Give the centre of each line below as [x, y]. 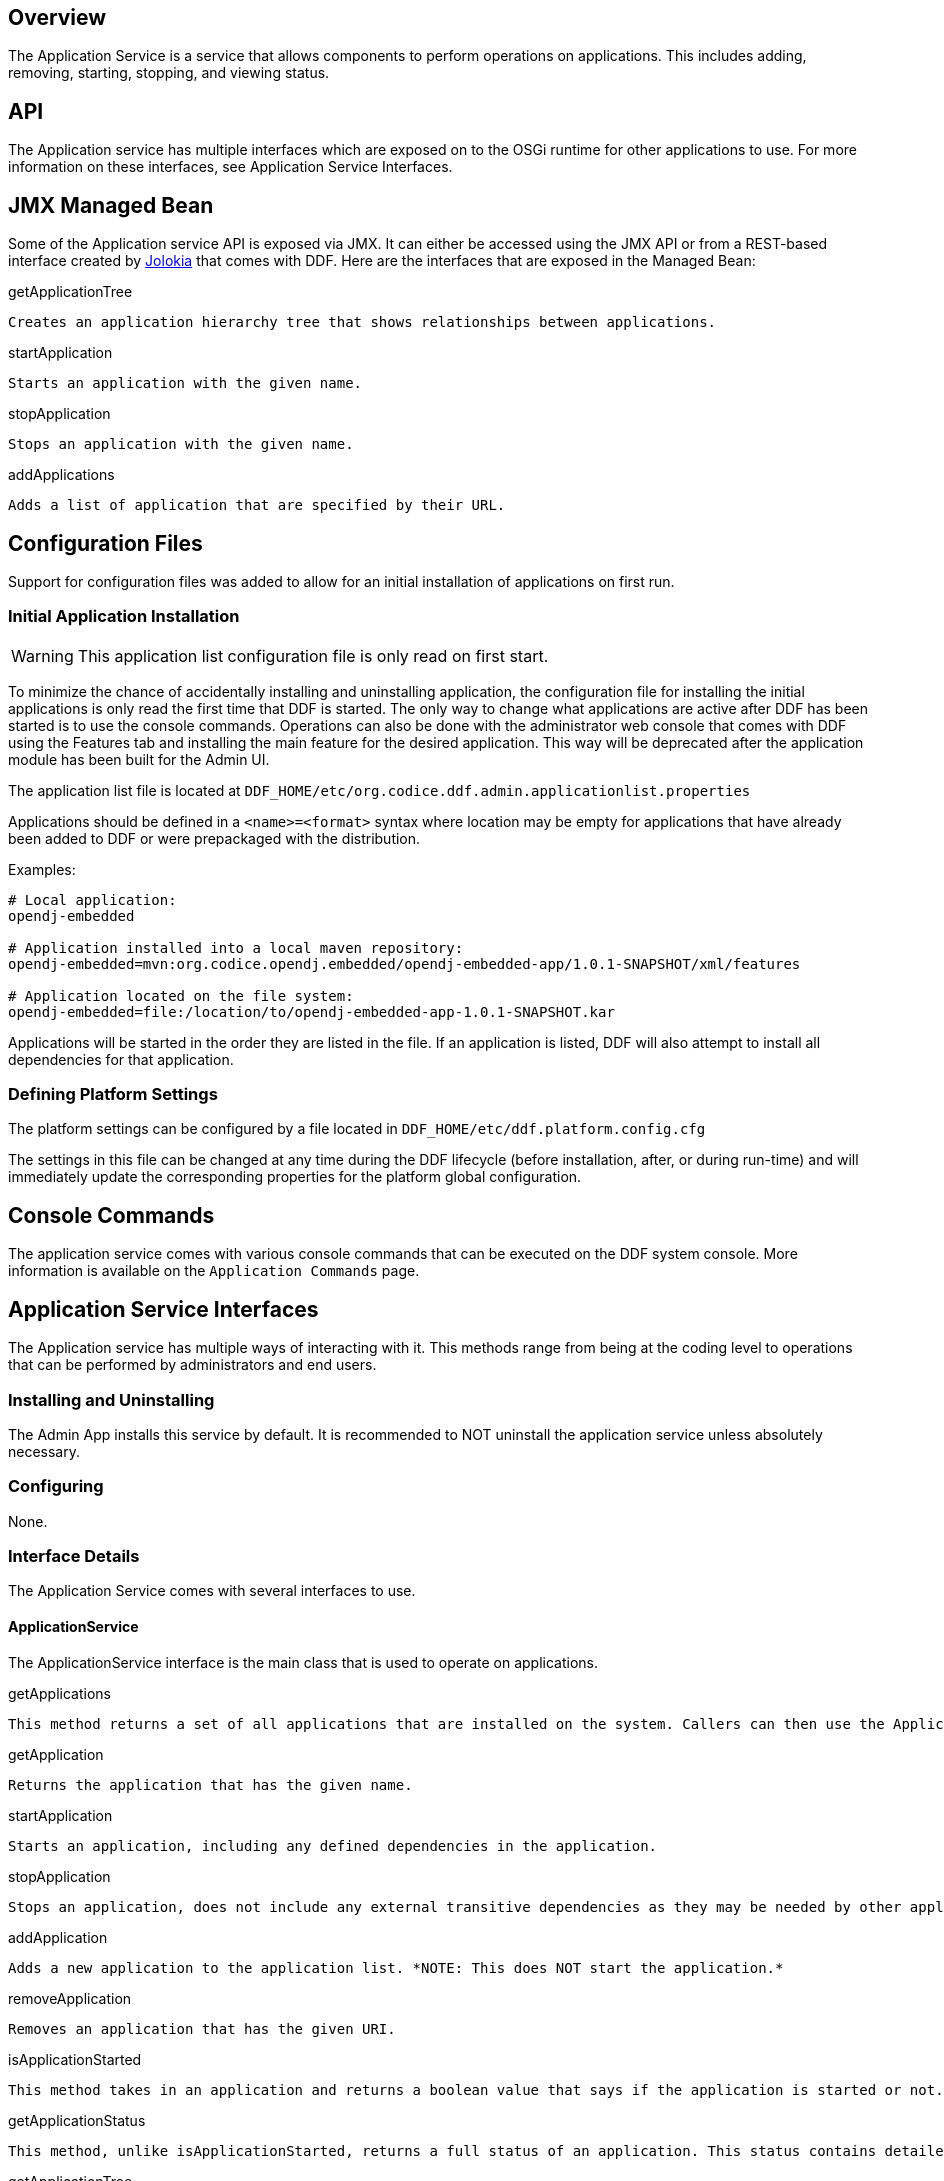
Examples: [42, 869]
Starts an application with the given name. [185, 383]
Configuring [56, 1486]
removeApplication [70, 1998]
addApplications [61, 475]
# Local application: [92, 899]
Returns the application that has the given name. [210, 1784]
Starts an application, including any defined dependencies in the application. [333, 1845]
